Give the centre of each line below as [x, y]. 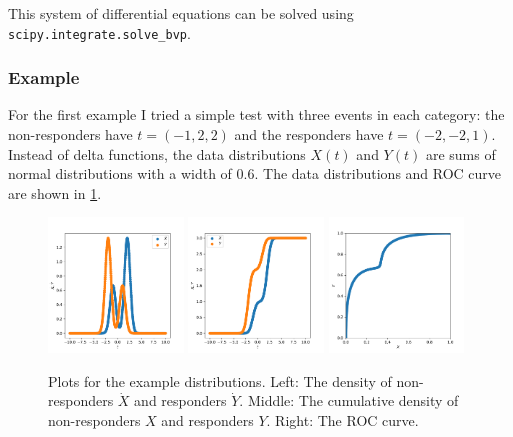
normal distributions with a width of [120, 173]
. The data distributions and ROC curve [378, 173]
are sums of [460, 153]
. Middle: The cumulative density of [349, 400]
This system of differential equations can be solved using [181, 13]
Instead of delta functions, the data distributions [157, 153]
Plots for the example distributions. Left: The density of [220, 380]
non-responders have [70, 134]
